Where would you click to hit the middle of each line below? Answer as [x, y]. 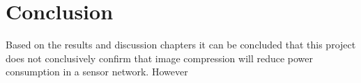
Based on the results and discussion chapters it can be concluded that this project [181, 45]
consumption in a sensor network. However [97, 72]
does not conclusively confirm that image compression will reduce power [160, 58]
